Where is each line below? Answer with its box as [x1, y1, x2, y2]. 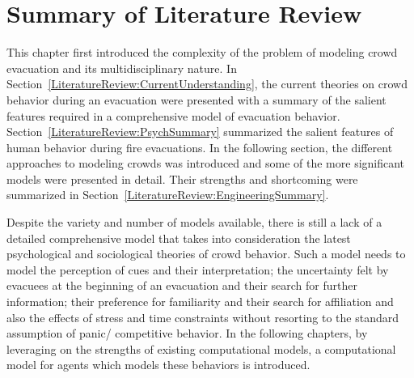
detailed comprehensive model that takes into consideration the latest [6, 229, 351, 246]
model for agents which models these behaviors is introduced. [6, 356, 310, 373]
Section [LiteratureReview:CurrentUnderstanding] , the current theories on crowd [6, 75, 408, 92]
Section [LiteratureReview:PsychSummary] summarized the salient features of [6, 123, 394, 140]
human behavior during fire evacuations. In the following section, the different [6, 138, 393, 155]
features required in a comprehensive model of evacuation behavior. [6, 107, 340, 124]
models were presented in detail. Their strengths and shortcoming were [6, 170, 358, 187]
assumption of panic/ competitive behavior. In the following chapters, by [6, 325, 368, 342]
